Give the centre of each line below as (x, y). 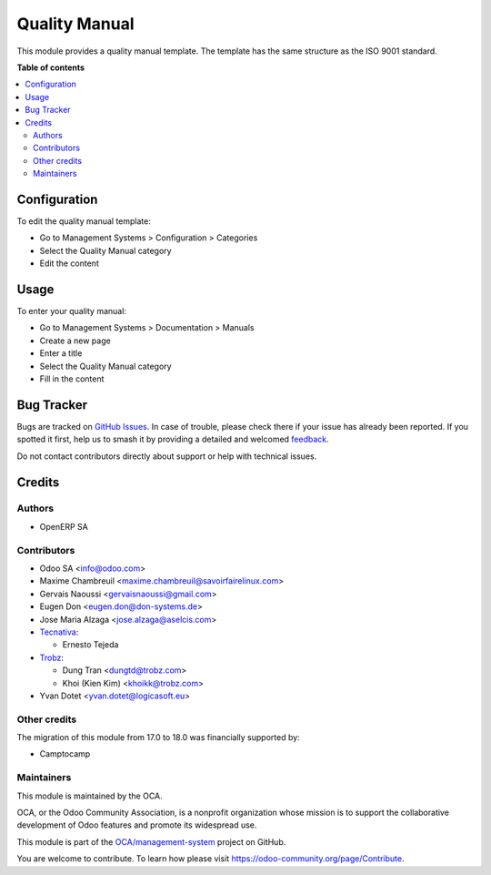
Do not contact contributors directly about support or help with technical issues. (167, 456)
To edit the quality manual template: (84, 221)
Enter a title (61, 353)
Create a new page (75, 341)
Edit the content (69, 263)
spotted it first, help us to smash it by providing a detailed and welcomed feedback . (173, 439)
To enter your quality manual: (72, 311)
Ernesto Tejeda (90, 645)
